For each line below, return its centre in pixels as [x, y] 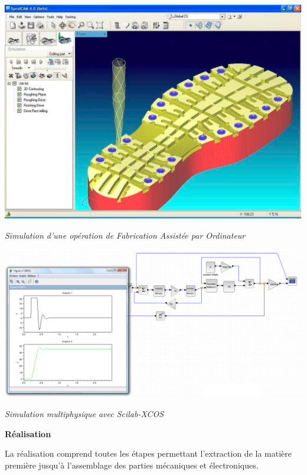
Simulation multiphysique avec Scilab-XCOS [84, 414]
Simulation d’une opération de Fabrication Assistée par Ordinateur [125, 235]
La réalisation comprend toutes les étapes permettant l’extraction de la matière [148, 453]
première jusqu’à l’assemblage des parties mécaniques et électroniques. [132, 465]
